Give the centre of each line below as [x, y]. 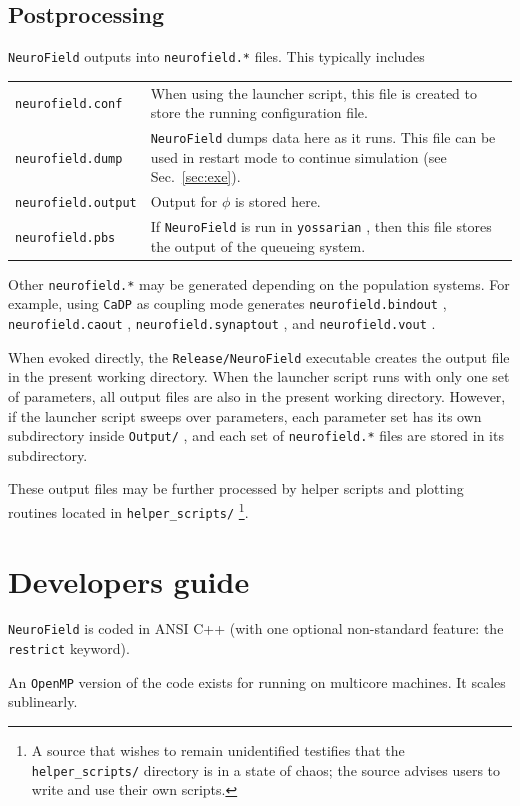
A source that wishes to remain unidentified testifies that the [218, 750]
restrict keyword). [69, 648]
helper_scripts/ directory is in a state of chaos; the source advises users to [266, 769]
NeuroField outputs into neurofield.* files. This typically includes [216, 56]
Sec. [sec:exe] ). [195, 176]
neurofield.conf [69, 104]
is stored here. [277, 201]
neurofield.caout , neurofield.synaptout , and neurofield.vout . [222, 323]
